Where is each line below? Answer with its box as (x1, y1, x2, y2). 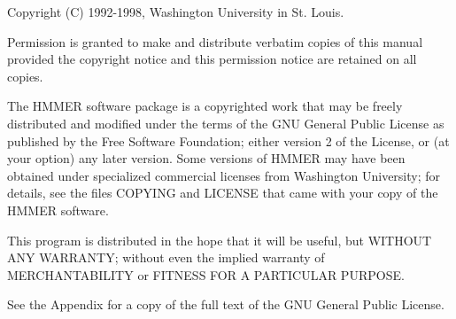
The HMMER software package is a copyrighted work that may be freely (7, 97, 403, 115)
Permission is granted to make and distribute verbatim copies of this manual (7, 32, 423, 51)
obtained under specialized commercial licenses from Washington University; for (7, 166, 441, 184)
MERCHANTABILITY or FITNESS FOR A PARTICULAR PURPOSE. (7, 265, 405, 284)
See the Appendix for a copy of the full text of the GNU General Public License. (7, 295, 444, 314)
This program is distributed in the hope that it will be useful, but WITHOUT (7, 230, 432, 249)
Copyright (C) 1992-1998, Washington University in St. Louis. (7, 3, 344, 20)
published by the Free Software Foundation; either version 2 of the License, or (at (7, 131, 450, 150)
